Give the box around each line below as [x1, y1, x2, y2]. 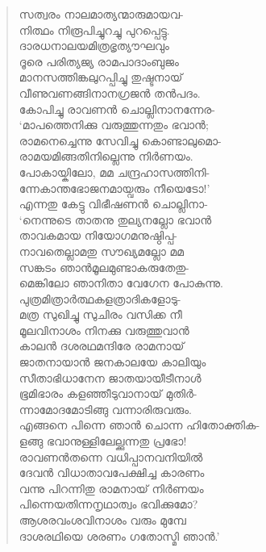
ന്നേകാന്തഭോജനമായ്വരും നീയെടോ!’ [19, 179, 210, 196]
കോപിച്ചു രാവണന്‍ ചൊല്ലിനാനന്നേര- [19, 100, 216, 117]
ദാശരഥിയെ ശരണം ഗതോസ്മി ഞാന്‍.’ [19, 527, 220, 544]
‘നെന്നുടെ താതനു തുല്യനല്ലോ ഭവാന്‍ [19, 211, 212, 228]
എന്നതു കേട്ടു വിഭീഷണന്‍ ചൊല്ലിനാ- [19, 195, 208, 212]
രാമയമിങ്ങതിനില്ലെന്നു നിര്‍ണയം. [19, 148, 193, 165]
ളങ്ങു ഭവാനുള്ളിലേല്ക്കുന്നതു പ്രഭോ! [19, 433, 187, 450]
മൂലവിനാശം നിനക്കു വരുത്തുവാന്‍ [19, 321, 189, 338]
